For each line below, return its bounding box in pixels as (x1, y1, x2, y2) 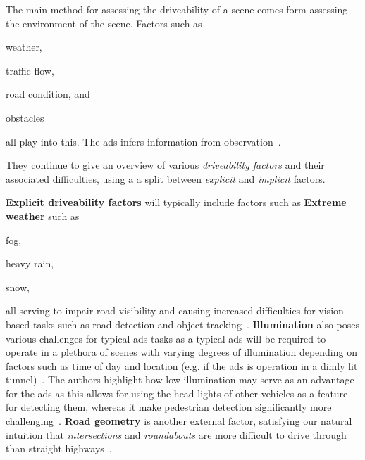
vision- (318, 303, 347, 318)
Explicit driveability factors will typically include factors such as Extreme (6, 195, 347, 210)
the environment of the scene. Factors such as (6, 15, 202, 30)
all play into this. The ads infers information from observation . (6, 134, 281, 148)
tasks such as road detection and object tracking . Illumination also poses (32, 317, 359, 331)
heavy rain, (6, 256, 54, 271)
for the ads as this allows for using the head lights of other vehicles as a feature (6, 385, 348, 400)
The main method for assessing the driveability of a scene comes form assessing (6, 2, 348, 16)
